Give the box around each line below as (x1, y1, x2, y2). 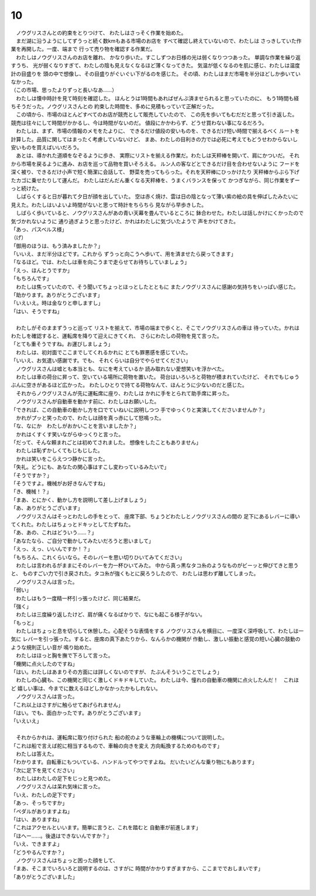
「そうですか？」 (11, 471, 52, 478)
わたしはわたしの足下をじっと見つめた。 (15, 775, 114, 782)
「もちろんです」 (11, 275, 52, 282)
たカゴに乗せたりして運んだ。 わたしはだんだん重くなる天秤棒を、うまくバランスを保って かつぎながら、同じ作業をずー (11, 176, 300, 184)
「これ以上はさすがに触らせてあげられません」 (11, 701, 123, 708)
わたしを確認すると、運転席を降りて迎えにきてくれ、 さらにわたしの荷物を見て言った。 (11, 333, 222, 339)
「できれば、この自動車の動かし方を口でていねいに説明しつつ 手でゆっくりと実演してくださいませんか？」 (11, 406, 268, 413)
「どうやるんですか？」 (11, 849, 67, 856)
